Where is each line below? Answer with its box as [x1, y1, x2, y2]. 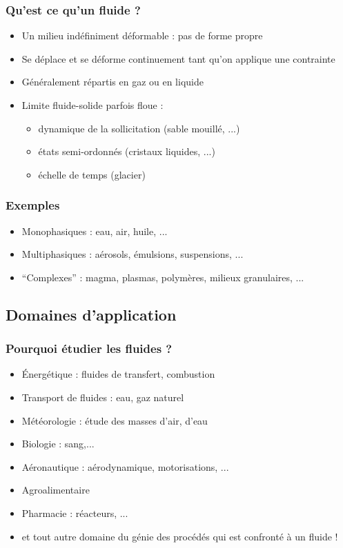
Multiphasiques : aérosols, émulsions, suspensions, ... [21, 247, 244, 261]
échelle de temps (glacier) [38, 167, 146, 181]
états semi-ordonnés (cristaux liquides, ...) [38, 144, 215, 159]
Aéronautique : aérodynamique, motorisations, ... [21, 459, 229, 474]
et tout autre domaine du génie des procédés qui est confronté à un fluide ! [21, 529, 338, 543]
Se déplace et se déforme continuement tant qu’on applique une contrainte [21, 51, 335, 65]
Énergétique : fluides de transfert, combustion [21, 367, 215, 381]
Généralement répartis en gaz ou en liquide [21, 74, 204, 89]
